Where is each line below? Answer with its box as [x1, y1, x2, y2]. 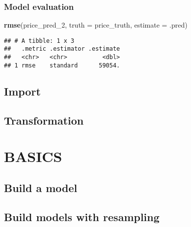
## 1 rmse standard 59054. [4, 62, 120, 69]
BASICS [4, 146, 62, 166]
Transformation [4, 112, 84, 128]
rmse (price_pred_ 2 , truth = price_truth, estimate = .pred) [4, 20, 188, 30]
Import [4, 83, 41, 98]
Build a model [4, 180, 78, 195]
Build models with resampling [4, 209, 160, 224]
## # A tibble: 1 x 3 [4, 37, 75, 44]
